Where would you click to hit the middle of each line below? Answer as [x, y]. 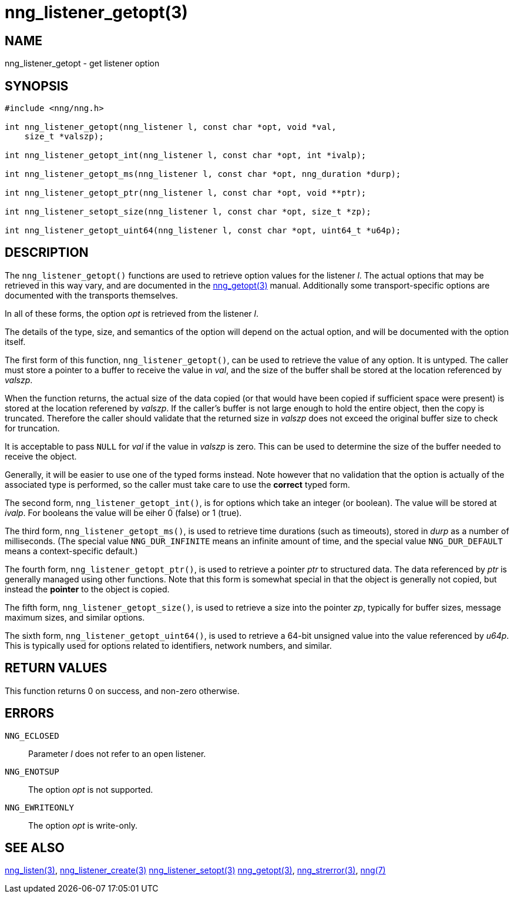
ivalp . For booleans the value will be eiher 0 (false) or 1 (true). [123, 512]
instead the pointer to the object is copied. [87, 589]
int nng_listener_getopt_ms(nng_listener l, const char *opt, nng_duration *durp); [203, 174]
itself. [15, 341]
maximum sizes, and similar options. [75, 617]
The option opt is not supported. [91, 789]
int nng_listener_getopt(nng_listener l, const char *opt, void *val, [171, 127]
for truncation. [32, 428]
